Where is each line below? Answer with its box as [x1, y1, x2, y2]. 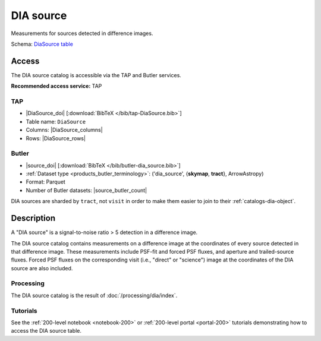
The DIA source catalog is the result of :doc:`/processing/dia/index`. [11, 292, 178, 299]
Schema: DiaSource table [11, 40, 74, 48]
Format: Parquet [26, 178, 65, 185]
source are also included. [11, 264, 73, 271]
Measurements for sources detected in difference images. [11, 30, 153, 37]
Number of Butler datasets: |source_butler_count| [26, 187, 147, 194]
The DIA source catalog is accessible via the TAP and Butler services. [11, 71, 181, 78]
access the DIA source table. [11, 327, 82, 334]
